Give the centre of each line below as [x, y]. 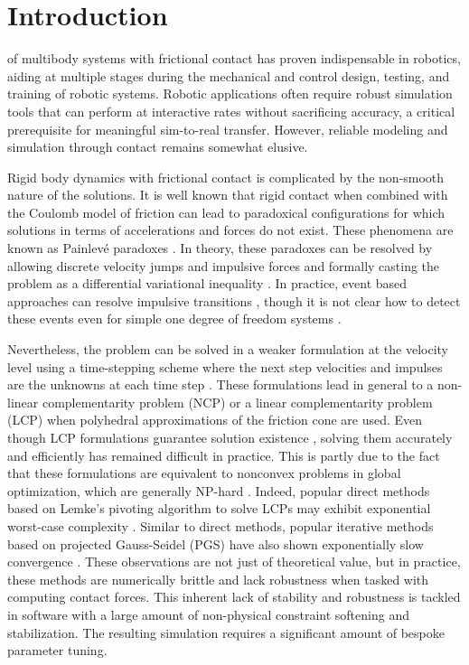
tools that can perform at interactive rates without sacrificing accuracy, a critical [231, 111]
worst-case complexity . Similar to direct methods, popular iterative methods [220, 525]
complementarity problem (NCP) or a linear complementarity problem [237, 402]
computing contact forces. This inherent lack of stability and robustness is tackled [234, 597]
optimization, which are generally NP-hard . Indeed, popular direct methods [219, 490]
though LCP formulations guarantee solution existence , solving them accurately [230, 437]
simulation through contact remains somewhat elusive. [158, 147]
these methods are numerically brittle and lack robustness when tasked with [218, 579]
